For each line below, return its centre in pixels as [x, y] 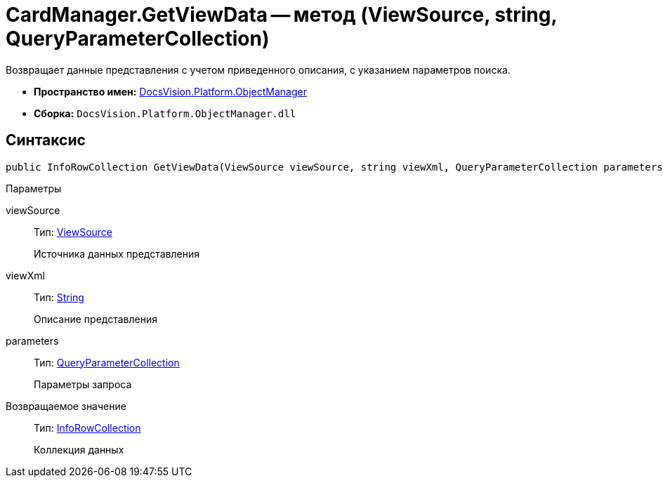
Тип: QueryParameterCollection [107, 362]
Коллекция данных [79, 449]
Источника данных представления [117, 253]
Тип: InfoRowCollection [87, 428]
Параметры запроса [83, 384]
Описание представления [96, 319]
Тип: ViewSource [73, 232]
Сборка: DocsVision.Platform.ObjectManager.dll [165, 113]
